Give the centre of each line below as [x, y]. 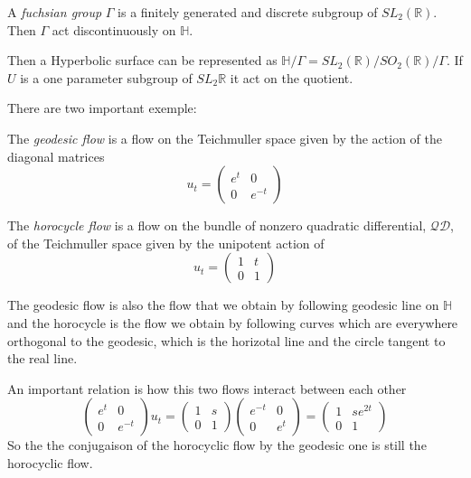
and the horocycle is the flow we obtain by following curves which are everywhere [233, 322]
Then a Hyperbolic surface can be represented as [142, 60]
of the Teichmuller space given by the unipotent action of [166, 243]
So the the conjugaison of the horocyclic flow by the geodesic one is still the [217, 445]
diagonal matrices [56, 156]
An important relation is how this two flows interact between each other [207, 388]
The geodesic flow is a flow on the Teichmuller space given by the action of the [225, 138]
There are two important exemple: [102, 108]
